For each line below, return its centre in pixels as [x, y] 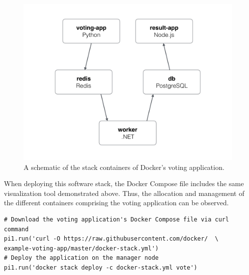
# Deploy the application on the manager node [81, 258]
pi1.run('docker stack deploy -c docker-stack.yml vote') [101, 267]
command [16, 229]
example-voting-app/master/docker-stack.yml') [81, 248]
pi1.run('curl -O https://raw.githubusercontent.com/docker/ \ [111, 239]
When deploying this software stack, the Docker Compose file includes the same [124, 183]
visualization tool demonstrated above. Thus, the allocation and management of [124, 193]
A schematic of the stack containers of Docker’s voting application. [124, 167]
